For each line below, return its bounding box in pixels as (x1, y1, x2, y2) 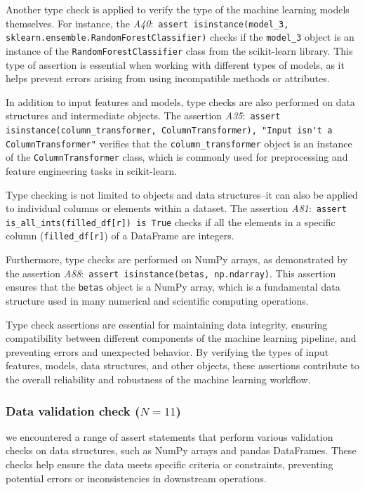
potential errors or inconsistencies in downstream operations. (6, 470, 267, 485)
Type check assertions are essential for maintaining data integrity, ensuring (6, 317, 328, 331)
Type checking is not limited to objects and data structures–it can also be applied (6, 187, 358, 201)
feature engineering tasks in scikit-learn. (6, 163, 178, 178)
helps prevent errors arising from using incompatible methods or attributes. (6, 71, 330, 86)
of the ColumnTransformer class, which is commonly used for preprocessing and (6, 150, 348, 164)
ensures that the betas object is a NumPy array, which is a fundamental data (6, 279, 340, 294)
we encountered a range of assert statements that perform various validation (6, 429, 333, 444)
